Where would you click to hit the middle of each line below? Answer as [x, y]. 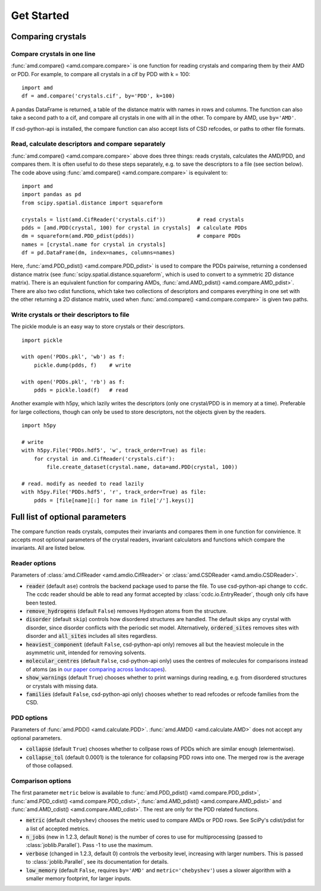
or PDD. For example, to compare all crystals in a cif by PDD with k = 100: [100, 74]
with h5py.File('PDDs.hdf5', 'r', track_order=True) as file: [114, 492]
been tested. [41, 603]
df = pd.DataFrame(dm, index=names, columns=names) [98, 253]
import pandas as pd [51, 194]
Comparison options [41, 780]
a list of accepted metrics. [58, 829]
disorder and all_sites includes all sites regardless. [92, 636]
